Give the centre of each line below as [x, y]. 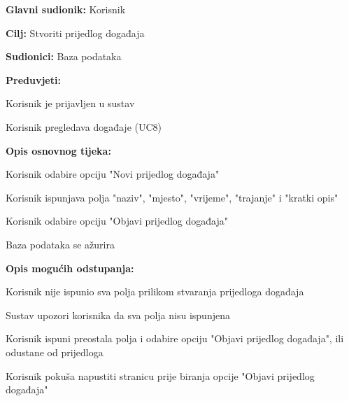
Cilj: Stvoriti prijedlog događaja [75, 33]
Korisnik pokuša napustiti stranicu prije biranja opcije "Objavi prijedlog [160, 375]
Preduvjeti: [33, 79]
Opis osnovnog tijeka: [58, 150]
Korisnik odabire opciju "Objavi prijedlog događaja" [117, 221]
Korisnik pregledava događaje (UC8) [84, 126]
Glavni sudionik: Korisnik [66, 9]
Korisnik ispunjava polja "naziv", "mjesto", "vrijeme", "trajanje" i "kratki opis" [172, 197]
